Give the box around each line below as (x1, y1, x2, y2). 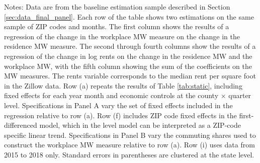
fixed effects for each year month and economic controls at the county (4, 90, 219, 101)
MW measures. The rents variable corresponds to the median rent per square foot (4, 70, 256, 81)
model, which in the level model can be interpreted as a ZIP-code (39, 120, 241, 130)
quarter (228, 90, 251, 101)
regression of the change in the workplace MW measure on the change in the (4, 31, 240, 41)
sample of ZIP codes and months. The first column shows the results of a (4, 21, 229, 32)
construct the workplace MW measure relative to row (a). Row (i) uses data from (4, 139, 255, 150)
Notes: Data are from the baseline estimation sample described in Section (4, 2, 230, 12)
